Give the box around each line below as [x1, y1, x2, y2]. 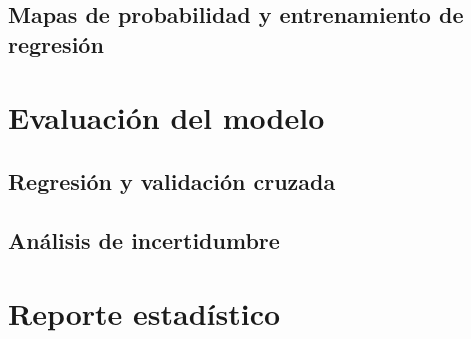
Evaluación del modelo [8, 97, 325, 138]
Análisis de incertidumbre [8, 224, 280, 255]
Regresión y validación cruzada [8, 165, 336, 196]
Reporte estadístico [8, 293, 281, 334]
